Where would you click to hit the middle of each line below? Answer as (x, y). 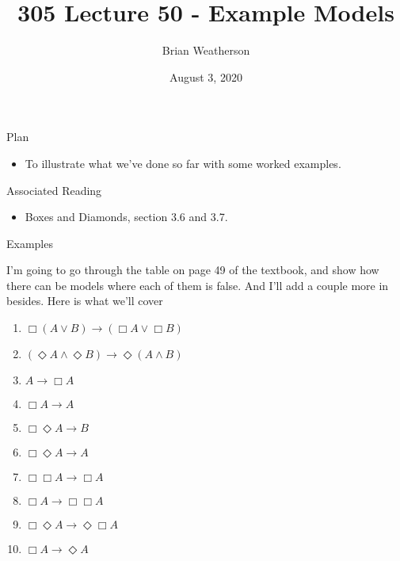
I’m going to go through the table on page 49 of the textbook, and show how (193, 270)
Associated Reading (54, 190)
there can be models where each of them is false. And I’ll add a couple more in (198, 285)
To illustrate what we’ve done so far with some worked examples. (183, 163)
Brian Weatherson (206, 50)
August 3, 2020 (206, 76)
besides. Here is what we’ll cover (85, 301)
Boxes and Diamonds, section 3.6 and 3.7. (126, 217)
